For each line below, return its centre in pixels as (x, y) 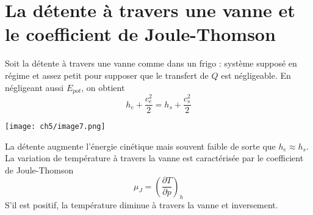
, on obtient (103, 87)
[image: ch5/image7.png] (55, 127)
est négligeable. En (256, 75)
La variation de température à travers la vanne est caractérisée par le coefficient (154, 158)
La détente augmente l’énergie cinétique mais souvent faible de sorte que (140, 146)
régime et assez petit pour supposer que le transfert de (107, 75)
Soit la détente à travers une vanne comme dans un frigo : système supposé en (151, 63)
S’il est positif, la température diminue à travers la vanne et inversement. (142, 205)
